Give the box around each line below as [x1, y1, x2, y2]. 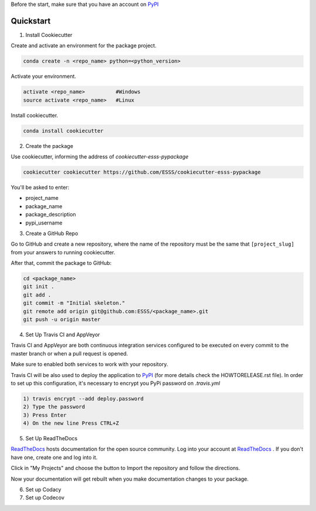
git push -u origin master [23, 316, 101, 323]
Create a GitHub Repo [25, 230, 78, 237]
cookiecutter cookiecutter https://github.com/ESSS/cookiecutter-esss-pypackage [23, 168, 261, 175]
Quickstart [11, 16, 51, 26]
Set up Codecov [25, 494, 64, 501]
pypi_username [25, 219, 63, 226]
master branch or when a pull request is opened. [11, 350, 128, 357]
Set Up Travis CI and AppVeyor [25, 331, 101, 338]
